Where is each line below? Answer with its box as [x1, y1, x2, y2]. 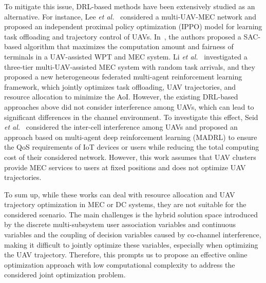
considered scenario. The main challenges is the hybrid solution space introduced [4, 209, 258, 219]
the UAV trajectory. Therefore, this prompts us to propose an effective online [4, 249, 248, 260]
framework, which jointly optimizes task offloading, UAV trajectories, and [4, 81, 236, 92]
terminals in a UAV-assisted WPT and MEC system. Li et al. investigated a [4, 51, 248, 62]
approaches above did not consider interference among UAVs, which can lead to [4, 101, 254, 112]
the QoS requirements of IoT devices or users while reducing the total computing [4, 141, 259, 152]
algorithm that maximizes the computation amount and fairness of [24, 41, 234, 52]
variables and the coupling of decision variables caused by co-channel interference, [4, 229, 261, 240]
